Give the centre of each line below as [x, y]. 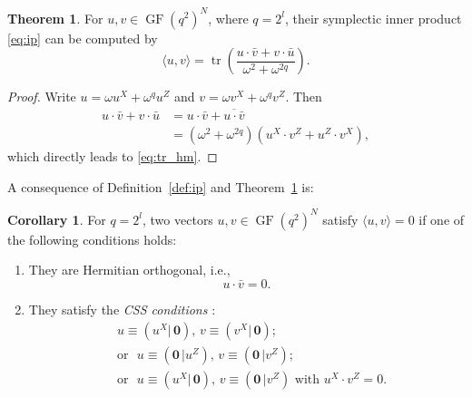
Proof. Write [42, 97]
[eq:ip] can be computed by [83, 38]
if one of [442, 219]
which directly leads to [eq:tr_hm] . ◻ [113, 156]
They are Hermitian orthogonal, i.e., [129, 270]
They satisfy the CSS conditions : [122, 310]
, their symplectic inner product [373, 18]
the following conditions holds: [92, 239]
